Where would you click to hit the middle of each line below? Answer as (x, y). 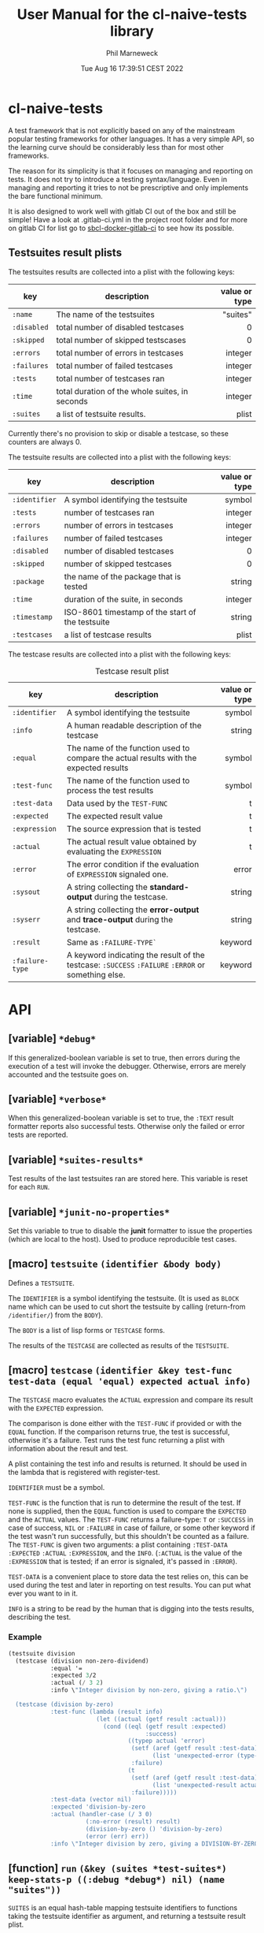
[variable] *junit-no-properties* (89, 1212)
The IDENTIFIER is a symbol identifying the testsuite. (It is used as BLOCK (124, 1298)
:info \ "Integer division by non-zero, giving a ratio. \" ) (148, 1690)
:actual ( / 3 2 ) (77, 1683)
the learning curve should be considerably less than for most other (116, 147)
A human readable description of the (134, 725)
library (132, 31)
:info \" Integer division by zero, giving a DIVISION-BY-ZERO (154, 1844)
